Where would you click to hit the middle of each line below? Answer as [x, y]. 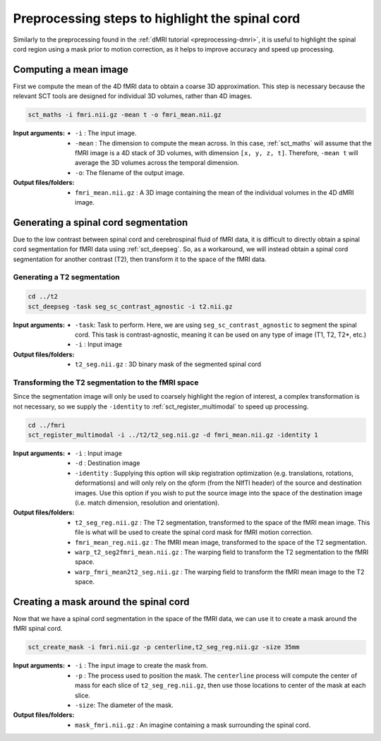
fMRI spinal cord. [38, 629]
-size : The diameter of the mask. [125, 705]
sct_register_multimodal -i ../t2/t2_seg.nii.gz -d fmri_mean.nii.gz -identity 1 [173, 435]
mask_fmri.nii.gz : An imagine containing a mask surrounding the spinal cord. [193, 725]
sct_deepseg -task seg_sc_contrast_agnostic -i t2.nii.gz [130, 306]
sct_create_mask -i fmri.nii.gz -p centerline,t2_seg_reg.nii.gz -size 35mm [164, 647]
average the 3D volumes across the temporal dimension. [157, 163]
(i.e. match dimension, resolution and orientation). [147, 502]
